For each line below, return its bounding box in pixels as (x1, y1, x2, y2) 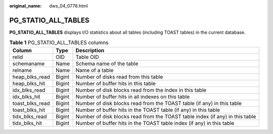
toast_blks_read (12, 100, 50, 107)
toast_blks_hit (12, 106, 45, 113)
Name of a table (75, 66, 114, 74)
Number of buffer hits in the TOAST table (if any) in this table (75, 106, 220, 113)
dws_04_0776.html (49, 3, 88, 9)
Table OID (75, 53, 100, 60)
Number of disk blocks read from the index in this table (75, 86, 207, 93)
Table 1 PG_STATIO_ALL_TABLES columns (9, 39, 109, 46)
